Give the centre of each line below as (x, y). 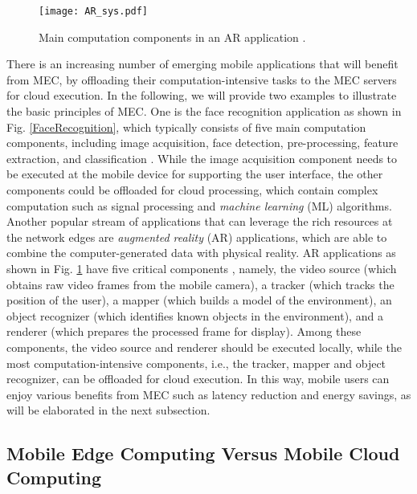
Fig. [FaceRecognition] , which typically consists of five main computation (186, 127)
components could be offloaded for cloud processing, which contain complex (192, 190)
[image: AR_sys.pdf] (94, 11)
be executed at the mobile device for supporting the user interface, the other (195, 174)
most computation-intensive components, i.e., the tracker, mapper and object (196, 363)
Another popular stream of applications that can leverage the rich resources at (200, 221)
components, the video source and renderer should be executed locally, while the (204, 347)
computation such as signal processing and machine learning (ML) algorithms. (199, 205)
